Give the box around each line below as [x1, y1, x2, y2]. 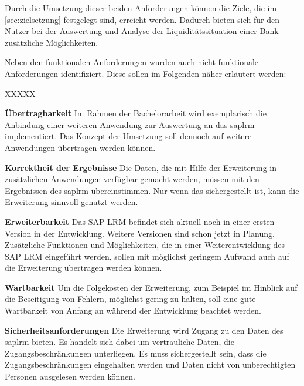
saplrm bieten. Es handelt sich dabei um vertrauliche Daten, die [5, 335, 234, 348]
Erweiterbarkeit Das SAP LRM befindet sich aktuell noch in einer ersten [5, 215, 275, 227]
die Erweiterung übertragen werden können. [5, 261, 162, 274]
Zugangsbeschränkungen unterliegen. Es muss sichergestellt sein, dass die [5, 347, 267, 359]
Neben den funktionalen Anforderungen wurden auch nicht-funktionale [5, 56, 259, 68]
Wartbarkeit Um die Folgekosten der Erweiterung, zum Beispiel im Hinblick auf [5, 281, 298, 293]
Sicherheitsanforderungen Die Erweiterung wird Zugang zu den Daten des [5, 324, 283, 336]
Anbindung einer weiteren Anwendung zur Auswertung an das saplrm [5, 118, 255, 130]
